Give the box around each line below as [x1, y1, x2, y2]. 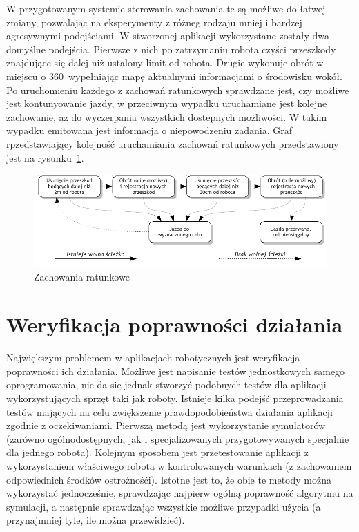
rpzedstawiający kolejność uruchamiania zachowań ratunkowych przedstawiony [6, 136, 339, 151]
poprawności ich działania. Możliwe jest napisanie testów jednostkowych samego [6, 363, 345, 378]
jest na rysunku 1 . [6, 150, 84, 164]
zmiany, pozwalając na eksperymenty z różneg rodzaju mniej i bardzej [6, 15, 302, 29]
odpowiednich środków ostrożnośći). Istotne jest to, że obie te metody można [6, 472, 331, 486]
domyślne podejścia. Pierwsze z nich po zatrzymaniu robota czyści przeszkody [6, 41, 336, 56]
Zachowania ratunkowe [34, 269, 130, 284]
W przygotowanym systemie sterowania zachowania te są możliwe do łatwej [6, 1, 326, 15]
